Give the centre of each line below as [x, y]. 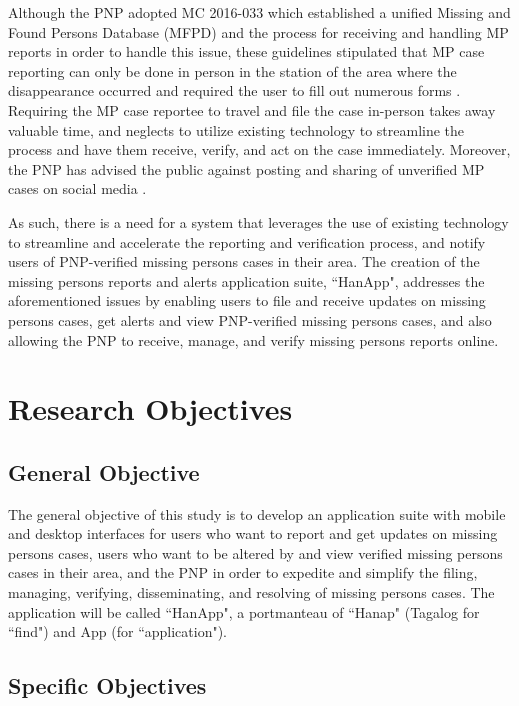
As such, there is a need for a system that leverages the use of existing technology [258, 221]
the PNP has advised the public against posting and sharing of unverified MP [246, 168]
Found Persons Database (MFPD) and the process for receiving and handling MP [258, 31]
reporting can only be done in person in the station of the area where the [232, 70]
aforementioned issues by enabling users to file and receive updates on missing [247, 300]
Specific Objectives [107, 685]
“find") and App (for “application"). [118, 631]
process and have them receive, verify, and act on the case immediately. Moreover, [259, 149]
